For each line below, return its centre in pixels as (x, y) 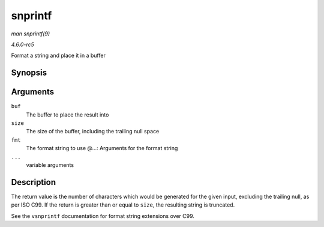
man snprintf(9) (31, 34)
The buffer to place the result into (67, 115)
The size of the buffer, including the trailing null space (93, 132)
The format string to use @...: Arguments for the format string (102, 148)
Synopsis (29, 73)
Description (34, 182)
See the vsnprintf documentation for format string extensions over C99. (103, 216)
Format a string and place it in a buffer (58, 56)
